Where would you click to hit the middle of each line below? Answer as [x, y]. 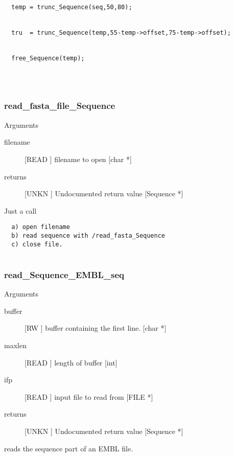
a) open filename [41, 227]
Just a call [20, 210]
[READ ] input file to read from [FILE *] [89, 396]
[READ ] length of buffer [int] [71, 362]
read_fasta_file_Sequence [60, 106]
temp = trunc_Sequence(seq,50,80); [72, 7]
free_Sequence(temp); [48, 58]
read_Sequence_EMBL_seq [64, 274]
